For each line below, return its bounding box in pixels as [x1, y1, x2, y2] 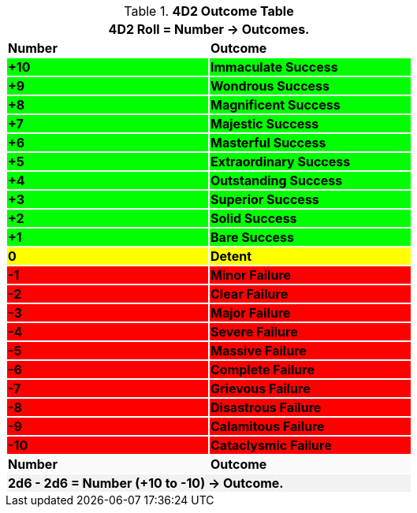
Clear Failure [210, 286, 289, 302]
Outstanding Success [210, 173, 343, 188]
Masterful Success [210, 135, 326, 151]
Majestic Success [210, 116, 319, 132]
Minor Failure [210, 267, 292, 283]
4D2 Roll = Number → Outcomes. [108, 21, 310, 37]
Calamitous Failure [210, 418, 325, 434]
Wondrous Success [210, 78, 330, 94]
